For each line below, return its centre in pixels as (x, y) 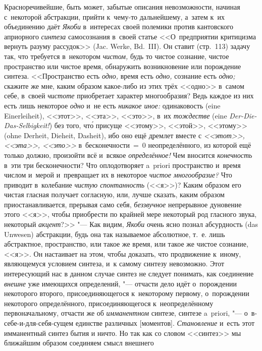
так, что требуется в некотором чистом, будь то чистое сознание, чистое (117, 56)
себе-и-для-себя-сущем (39, 323)
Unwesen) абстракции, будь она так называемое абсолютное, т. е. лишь (115, 234)
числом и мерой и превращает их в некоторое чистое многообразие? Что (118, 175)
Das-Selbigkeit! (27, 125)
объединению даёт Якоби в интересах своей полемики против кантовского (119, 26)
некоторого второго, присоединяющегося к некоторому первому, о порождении (127, 293)
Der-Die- (243, 115)
